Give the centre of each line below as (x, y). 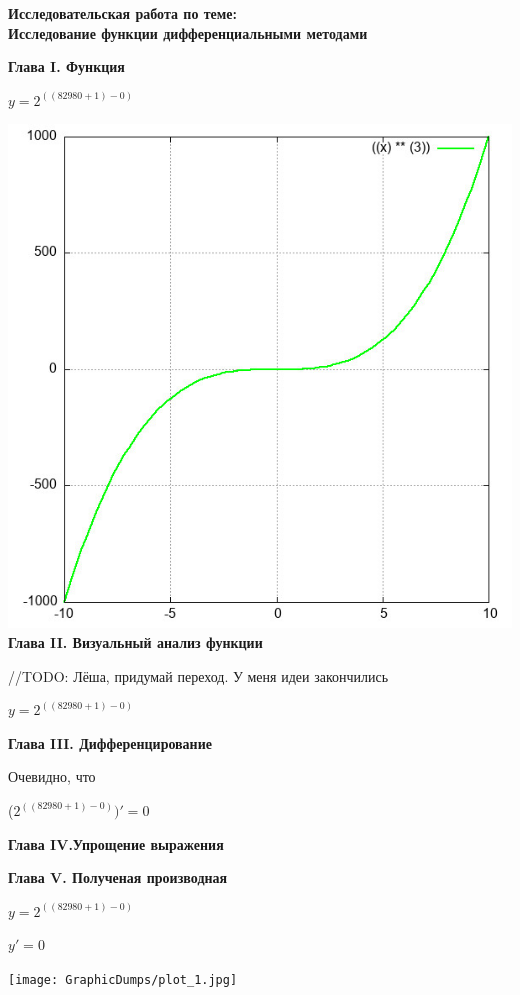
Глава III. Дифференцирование (110, 742)
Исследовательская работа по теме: (123, 13)
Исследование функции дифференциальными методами (188, 32)
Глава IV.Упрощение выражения (116, 843)
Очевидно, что (52, 776)
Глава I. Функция (66, 66)
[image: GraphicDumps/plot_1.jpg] (123, 979)
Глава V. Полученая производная (118, 877)
